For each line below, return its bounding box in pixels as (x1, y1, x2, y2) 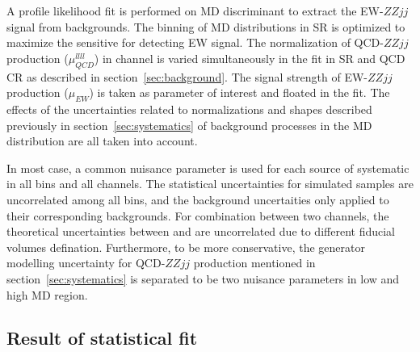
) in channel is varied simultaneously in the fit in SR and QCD (94, 49, 405, 66)
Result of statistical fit (6, 325, 198, 350)
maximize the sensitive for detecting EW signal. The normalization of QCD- (6, 34, 384, 51)
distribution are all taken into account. (6, 132, 198, 149)
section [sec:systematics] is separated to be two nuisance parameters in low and (6, 270, 400, 287)
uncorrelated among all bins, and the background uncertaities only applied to (6, 191, 389, 207)
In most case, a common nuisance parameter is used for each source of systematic (6, 159, 409, 176)
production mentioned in (193, 254, 316, 271)
